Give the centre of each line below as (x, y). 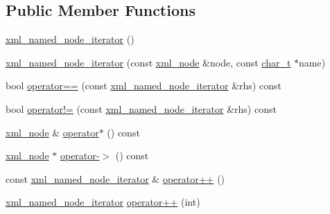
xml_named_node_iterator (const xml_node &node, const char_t (148, 62)
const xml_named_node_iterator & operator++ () (115, 178)
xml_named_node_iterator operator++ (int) (103, 202)
